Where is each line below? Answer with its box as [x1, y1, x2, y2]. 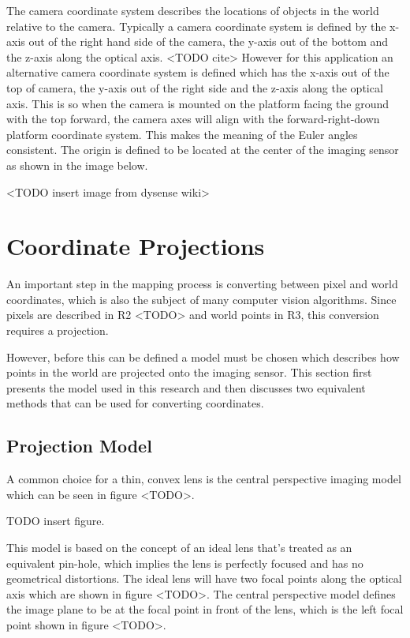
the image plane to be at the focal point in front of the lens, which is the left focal [6, 601, 404, 617]
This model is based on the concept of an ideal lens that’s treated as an [6, 539, 352, 555]
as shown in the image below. [6, 156, 148, 173]
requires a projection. [6, 322, 109, 339]
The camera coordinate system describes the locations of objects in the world [6, 2, 379, 18]
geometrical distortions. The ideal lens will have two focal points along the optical [6, 570, 402, 587]
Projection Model [6, 433, 152, 458]
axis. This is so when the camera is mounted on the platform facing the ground [6, 95, 389, 111]
